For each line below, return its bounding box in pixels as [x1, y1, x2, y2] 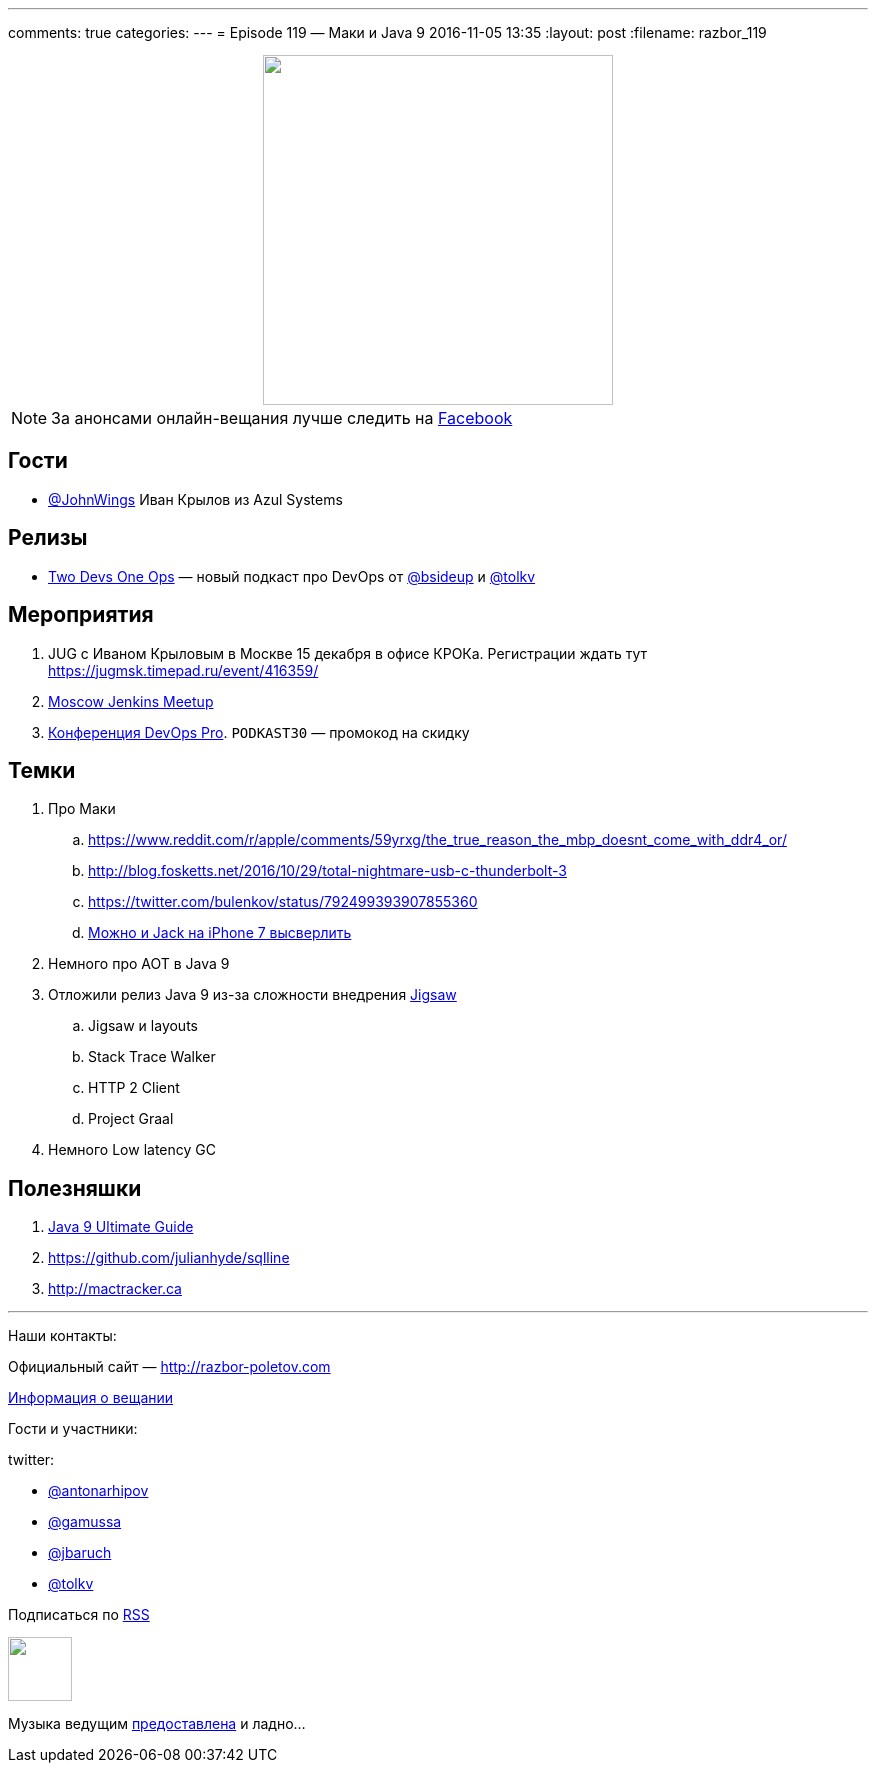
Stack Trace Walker [88, 1048, 216, 1066]
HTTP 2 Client [88, 1079, 180, 1097]
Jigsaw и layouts [88, 1017, 198, 1035]
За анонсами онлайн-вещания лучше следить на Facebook [51, 408, 513, 428]
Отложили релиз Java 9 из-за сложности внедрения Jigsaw [48, 986, 457, 1004]
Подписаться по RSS [8, 1606, 150, 1624]
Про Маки [48, 800, 116, 818]
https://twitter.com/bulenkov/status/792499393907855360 [88, 893, 478, 911]
